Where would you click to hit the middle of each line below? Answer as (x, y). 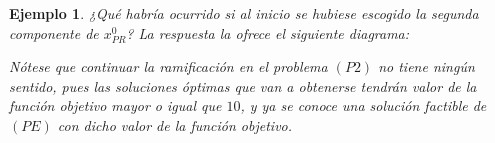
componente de (54, 32)
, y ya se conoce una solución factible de (363, 105)
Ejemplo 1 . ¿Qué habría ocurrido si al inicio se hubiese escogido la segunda (244, 13)
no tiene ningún (426, 66)
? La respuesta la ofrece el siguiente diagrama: (268, 32)
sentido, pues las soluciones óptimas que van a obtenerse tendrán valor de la (243, 85)
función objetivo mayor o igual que (115, 105)
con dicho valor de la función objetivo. (175, 124)
